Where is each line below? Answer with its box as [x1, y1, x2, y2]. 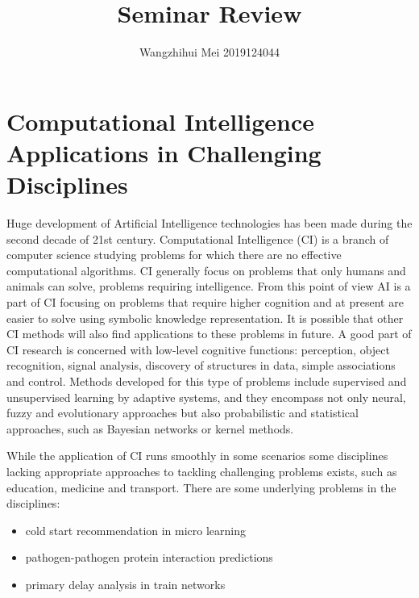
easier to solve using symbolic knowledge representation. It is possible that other [6, 309, 404, 326]
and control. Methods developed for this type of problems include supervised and [6, 372, 407, 389]
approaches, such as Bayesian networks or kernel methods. [6, 420, 294, 437]
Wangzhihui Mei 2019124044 [139, 44, 280, 61]
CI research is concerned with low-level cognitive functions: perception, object [6, 341, 390, 358]
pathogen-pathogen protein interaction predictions [25, 549, 273, 566]
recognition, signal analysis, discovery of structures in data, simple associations [6, 357, 396, 374]
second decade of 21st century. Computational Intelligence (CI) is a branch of [6, 230, 389, 247]
